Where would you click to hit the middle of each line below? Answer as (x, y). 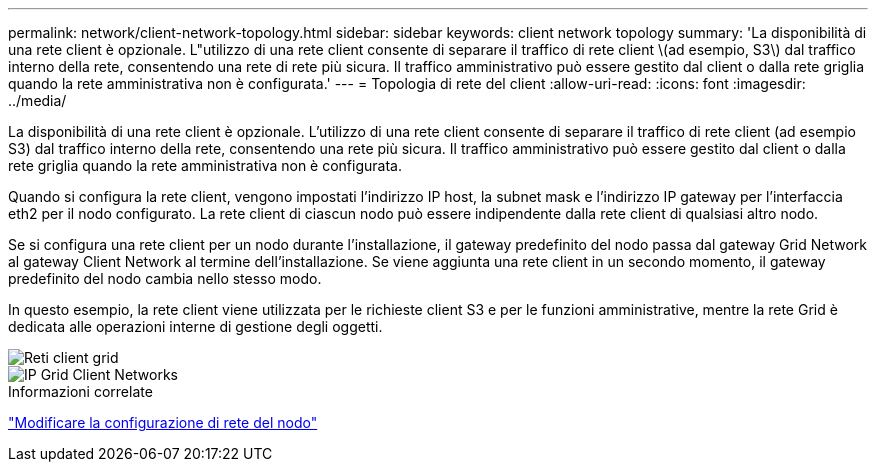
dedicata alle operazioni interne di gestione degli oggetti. (195, 326)
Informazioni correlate (80, 391)
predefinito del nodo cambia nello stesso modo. (165, 278)
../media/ (37, 100)
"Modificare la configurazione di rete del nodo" (163, 422)
